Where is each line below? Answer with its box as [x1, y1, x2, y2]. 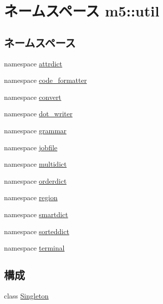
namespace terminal [4, 243, 65, 253]
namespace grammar [4, 125, 67, 135]
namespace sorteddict [4, 226, 69, 236]
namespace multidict [4, 159, 67, 169]
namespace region [4, 192, 58, 203]
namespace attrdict [4, 58, 62, 68]
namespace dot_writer [4, 108, 73, 119]
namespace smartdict [4, 209, 68, 219]
